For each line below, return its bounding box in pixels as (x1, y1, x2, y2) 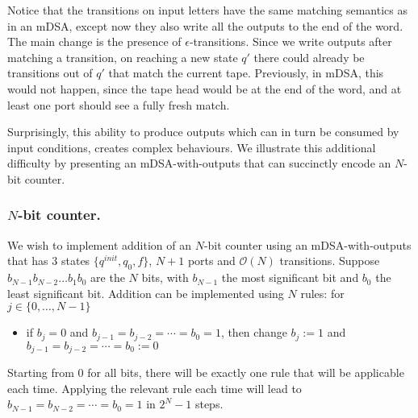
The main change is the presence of (7, 33, 182, 50)
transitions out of (7, 64, 93, 81)
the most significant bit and (221, 269, 359, 286)
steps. (194, 395, 224, 412)
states (61, 252, 90, 269)
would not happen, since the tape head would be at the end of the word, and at (7, 80, 402, 97)
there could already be (253, 48, 365, 65)
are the (90, 269, 125, 286)
